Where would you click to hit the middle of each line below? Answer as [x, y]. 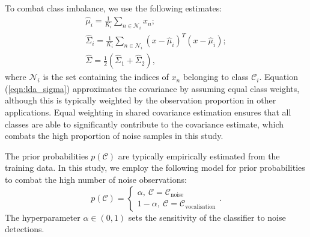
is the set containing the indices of [106, 77]
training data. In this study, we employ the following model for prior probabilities [155, 168]
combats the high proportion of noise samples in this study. [114, 136]
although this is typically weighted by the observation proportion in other [141, 100]
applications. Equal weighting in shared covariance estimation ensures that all [148, 112]
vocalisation [200, 207]
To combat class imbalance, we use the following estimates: [114, 8]
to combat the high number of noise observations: [96, 179]
